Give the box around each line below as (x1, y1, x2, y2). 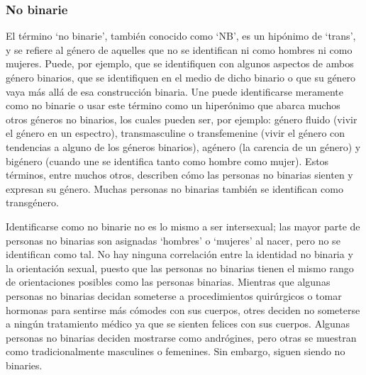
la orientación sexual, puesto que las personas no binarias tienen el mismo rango (6, 260, 354, 275)
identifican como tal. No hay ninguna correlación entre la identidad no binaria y (6, 247, 353, 262)
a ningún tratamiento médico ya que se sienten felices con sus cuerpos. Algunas (6, 316, 350, 331)
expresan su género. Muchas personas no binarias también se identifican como (6, 181, 343, 196)
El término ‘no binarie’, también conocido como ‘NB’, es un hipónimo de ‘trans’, (6, 28, 356, 43)
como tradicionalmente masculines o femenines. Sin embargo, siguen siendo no (6, 344, 345, 359)
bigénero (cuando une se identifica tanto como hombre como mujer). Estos (6, 153, 329, 168)
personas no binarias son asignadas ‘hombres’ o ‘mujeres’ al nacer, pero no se (6, 233, 340, 247)
